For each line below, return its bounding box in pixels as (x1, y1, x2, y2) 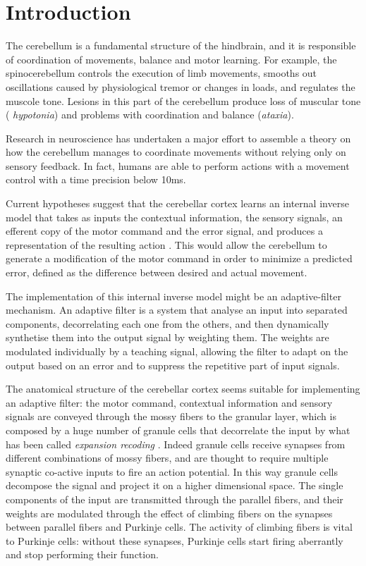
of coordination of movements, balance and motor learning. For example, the (6, 51, 337, 66)
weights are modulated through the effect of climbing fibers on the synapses (6, 505, 333, 520)
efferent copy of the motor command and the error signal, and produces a (6, 223, 323, 238)
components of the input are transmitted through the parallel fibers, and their (6, 491, 343, 506)
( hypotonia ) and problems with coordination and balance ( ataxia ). (6, 107, 294, 122)
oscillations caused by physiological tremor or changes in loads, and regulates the (6, 79, 355, 94)
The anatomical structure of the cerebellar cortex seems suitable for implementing (6, 381, 360, 396)
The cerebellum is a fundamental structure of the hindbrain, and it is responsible (6, 38, 356, 53)
